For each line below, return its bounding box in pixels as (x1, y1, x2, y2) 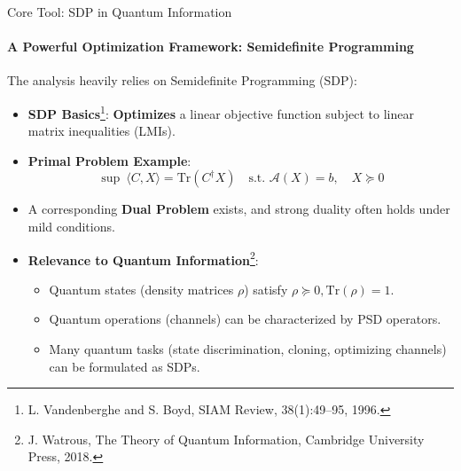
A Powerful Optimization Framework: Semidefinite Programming (7, 37, 414, 56)
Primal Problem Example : (27, 151, 191, 169)
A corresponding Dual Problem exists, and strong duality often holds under (27, 200, 450, 218)
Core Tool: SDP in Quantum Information (7, 3, 232, 20)
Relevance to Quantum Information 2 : (27, 247, 259, 269)
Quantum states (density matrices (49, 279, 234, 298)
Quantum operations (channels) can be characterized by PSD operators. (49, 310, 441, 328)
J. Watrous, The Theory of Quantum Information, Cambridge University (27, 429, 425, 448)
